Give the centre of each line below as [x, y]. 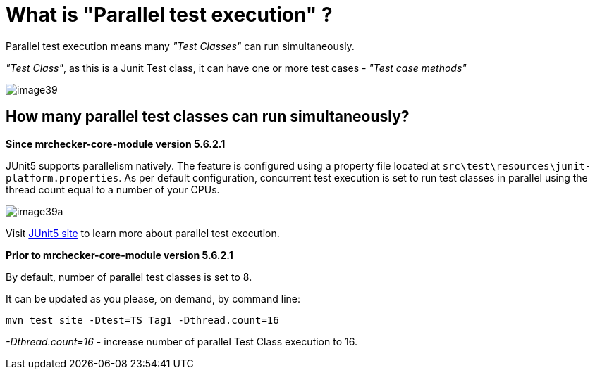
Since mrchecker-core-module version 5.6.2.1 [116, 144]
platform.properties [62, 178]
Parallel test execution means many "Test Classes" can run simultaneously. [180, 46]
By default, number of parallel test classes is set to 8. [129, 277]
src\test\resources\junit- [517, 166]
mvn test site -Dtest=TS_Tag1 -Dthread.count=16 [142, 320]
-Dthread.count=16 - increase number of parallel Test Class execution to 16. [182, 341]
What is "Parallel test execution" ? [169, 15]
